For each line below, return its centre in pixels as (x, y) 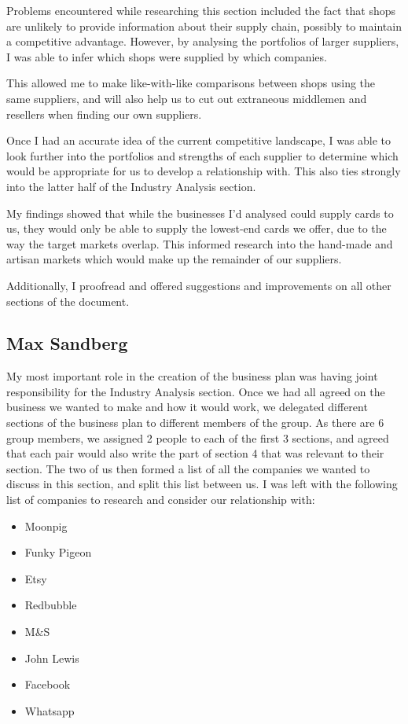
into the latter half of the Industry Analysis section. (131, 186)
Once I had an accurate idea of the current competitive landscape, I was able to (199, 140)
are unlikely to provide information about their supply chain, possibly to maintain (204, 26)
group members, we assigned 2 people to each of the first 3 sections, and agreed (198, 437)
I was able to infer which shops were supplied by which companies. (167, 56)
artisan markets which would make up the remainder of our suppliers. (174, 259)
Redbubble (51, 605)
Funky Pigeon (58, 552)
